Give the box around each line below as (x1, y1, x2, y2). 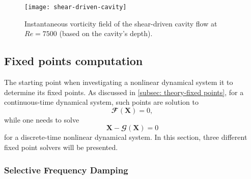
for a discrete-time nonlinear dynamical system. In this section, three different (4, 132, 247, 142)
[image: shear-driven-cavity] (24, 4, 127, 11)
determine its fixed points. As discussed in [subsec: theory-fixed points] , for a (4, 86, 244, 97)
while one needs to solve (4, 114, 79, 125)
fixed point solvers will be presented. (4, 142, 118, 153)
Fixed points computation (4, 53, 143, 69)
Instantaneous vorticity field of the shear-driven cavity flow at (24, 18, 217, 28)
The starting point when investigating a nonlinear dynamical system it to (4, 77, 233, 87)
